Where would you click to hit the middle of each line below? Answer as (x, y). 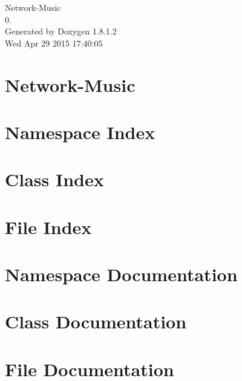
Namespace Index (80, 132)
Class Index (54, 179)
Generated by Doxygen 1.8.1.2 (61, 31)
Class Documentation (96, 321)
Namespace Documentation (121, 274)
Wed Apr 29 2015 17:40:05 (54, 43)
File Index (48, 226)
